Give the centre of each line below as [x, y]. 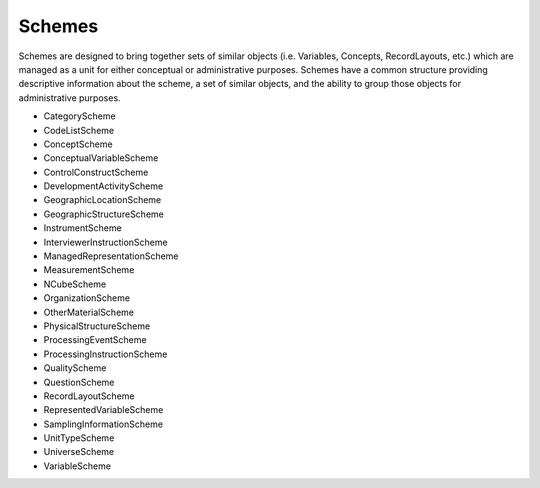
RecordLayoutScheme [89, 396]
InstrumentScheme [82, 228]
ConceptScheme [78, 144]
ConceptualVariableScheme [101, 158]
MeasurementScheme [89, 270]
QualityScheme [75, 368]
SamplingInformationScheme [103, 424]
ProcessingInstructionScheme [105, 354]
